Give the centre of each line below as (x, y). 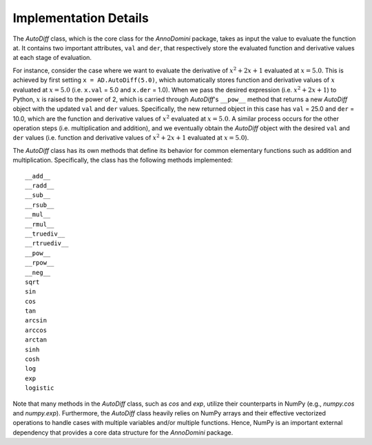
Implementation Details (81, 18)
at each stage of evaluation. (52, 58)
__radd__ (40, 186)
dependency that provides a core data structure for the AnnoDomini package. (123, 432)
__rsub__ (40, 205)
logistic (40, 388)
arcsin (36, 321)
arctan (36, 340)
